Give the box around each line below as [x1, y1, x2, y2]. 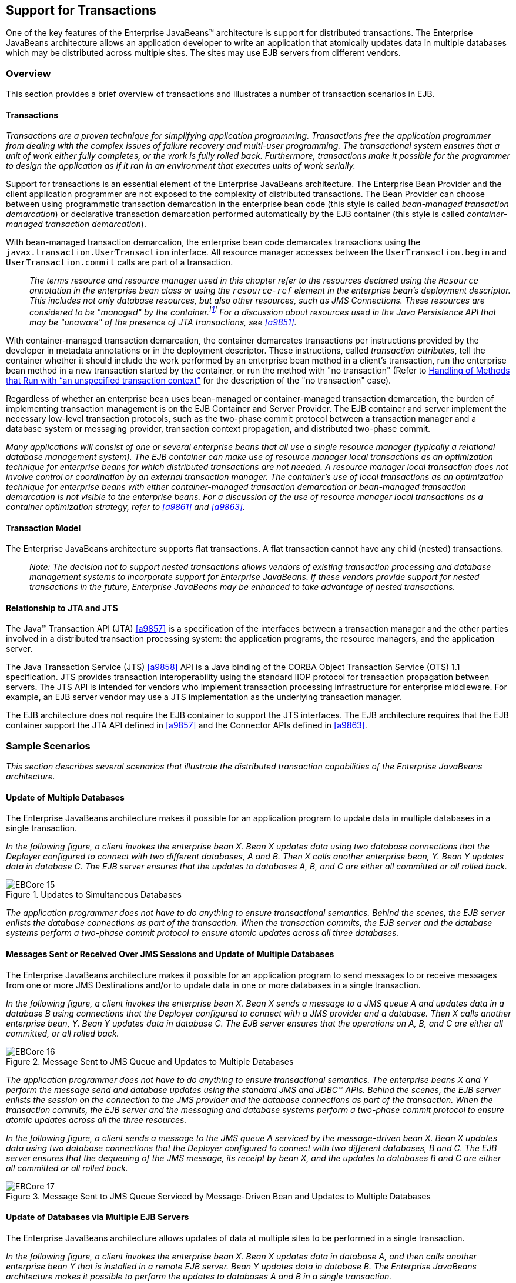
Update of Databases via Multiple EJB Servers [6, 1212, 189, 1222]
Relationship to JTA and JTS [6, 602, 118, 613]
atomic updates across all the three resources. [6, 1114, 187, 1125]
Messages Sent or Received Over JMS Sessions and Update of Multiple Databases [6, 949, 334, 959]
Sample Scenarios [6, 739, 91, 752]
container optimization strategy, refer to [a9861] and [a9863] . [6, 502, 245, 512]
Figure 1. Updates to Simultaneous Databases [6, 889, 182, 900]
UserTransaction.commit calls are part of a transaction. [6, 257, 233, 268]
